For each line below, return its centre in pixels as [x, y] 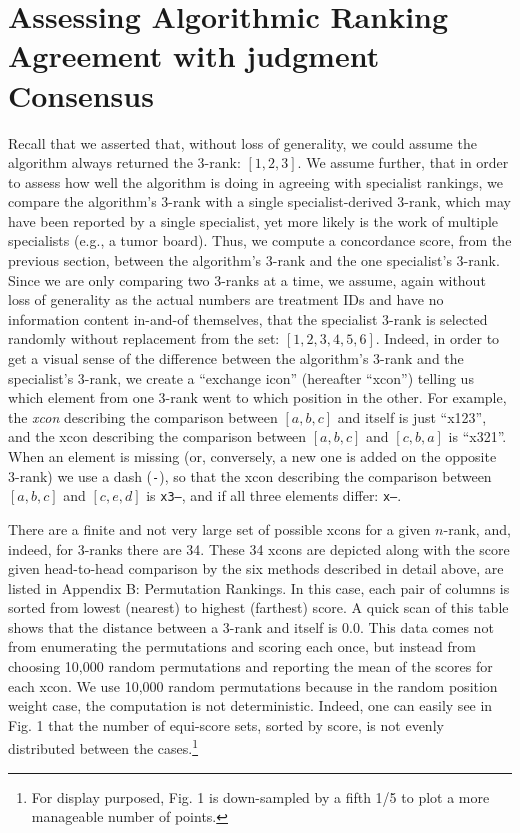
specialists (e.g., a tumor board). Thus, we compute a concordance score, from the [260, 240]
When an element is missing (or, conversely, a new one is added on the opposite [252, 456]
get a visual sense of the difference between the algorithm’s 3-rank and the [236, 358]
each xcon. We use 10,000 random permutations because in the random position [253, 685]
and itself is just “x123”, [412, 416]
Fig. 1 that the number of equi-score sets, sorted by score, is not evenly [226, 724]
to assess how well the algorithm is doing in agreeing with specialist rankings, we [255, 181]
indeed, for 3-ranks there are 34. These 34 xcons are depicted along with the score [259, 548]
